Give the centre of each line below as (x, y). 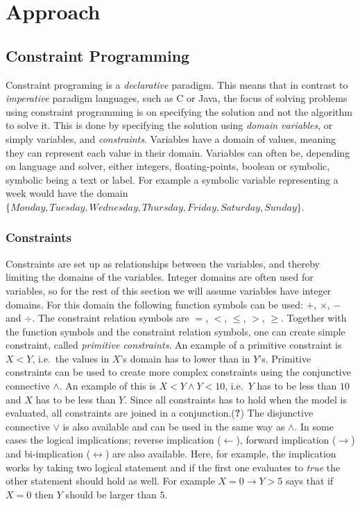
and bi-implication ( (48, 454)
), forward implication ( (286, 440)
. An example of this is (108, 386)
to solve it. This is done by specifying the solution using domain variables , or (169, 125)
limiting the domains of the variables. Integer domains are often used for (160, 277)
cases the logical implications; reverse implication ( (113, 440)
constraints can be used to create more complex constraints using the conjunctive (178, 372)
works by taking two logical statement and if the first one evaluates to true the (173, 467)
